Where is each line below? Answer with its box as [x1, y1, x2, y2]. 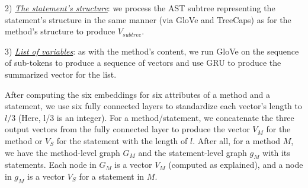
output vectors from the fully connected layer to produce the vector [5, 123, 250, 135]
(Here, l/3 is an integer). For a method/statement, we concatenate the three [18, 111, 294, 123]
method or [5, 134, 43, 146]
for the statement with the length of [56, 134, 188, 146]
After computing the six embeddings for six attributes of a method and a [5, 88, 271, 100]
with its [262, 146, 290, 158]
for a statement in [79, 170, 145, 182]
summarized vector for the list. [5, 68, 117, 80]
